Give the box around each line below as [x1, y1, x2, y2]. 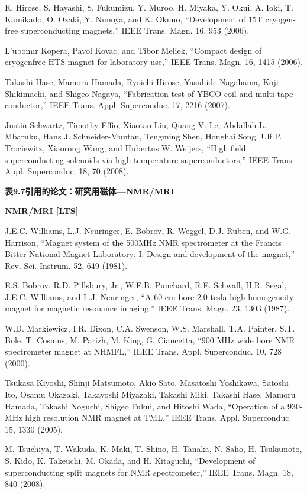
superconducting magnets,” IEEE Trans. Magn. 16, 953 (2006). [20, 24, 250, 37]
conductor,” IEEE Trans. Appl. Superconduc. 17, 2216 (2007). [5, 99, 230, 111]
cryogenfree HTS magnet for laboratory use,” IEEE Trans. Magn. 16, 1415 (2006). [5, 56, 303, 68]
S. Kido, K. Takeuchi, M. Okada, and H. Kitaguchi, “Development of [5, 454, 256, 466]
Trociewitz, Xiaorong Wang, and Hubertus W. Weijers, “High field [5, 141, 246, 154]
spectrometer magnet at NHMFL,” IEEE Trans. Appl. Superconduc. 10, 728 [5, 345, 282, 357]
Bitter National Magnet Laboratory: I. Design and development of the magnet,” [5, 248, 295, 260]
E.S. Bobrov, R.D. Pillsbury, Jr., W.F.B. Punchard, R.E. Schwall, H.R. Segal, [5, 279, 287, 291]
